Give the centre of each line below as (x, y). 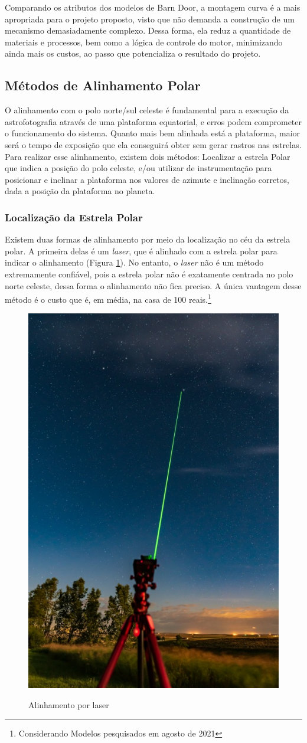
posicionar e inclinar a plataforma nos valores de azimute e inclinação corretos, (147, 179)
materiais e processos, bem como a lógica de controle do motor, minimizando (144, 42)
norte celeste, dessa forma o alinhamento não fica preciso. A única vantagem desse (153, 285)
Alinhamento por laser (69, 704)
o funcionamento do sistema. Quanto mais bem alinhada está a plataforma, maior (153, 133)
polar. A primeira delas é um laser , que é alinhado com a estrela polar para (141, 251)
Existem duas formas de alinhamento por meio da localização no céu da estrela (148, 239)
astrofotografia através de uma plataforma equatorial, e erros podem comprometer (153, 121)
